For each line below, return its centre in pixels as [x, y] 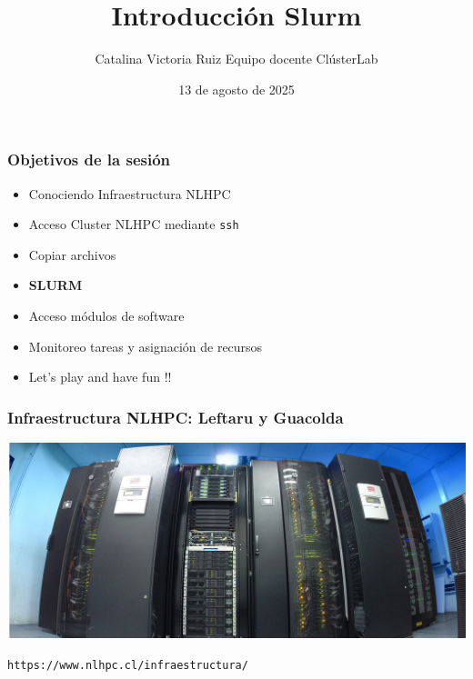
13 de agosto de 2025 [236, 89]
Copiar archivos [72, 254]
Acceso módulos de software [106, 316]
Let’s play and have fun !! [100, 377]
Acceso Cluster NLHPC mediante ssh [134, 224]
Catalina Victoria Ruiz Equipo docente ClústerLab [236, 59]
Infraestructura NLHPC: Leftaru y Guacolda [176, 417]
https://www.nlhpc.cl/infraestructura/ [128, 665]
